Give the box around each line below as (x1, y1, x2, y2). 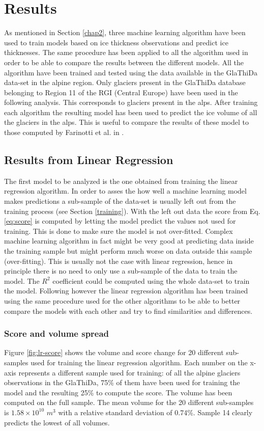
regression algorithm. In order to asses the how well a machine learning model (4, 185, 247, 196)
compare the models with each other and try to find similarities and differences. (4, 305, 253, 316)
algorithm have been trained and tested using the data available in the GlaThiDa (4, 67, 257, 77)
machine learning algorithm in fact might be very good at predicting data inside (4, 235, 254, 246)
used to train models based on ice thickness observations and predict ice (4, 37, 228, 47)
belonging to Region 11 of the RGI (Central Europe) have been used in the (4, 87, 238, 97)
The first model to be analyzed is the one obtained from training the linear (4, 175, 238, 186)
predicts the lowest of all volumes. (4, 417, 110, 427)
